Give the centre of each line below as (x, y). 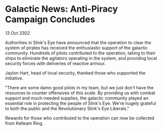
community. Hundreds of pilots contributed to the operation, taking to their (81, 53)
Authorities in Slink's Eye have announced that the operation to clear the (78, 42)
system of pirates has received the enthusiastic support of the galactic (77, 48)
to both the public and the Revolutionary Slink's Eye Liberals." (67, 108)
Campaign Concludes (50, 19)
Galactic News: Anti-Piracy (61, 9)
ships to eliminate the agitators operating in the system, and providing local (81, 58)
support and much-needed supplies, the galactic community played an (77, 98)
